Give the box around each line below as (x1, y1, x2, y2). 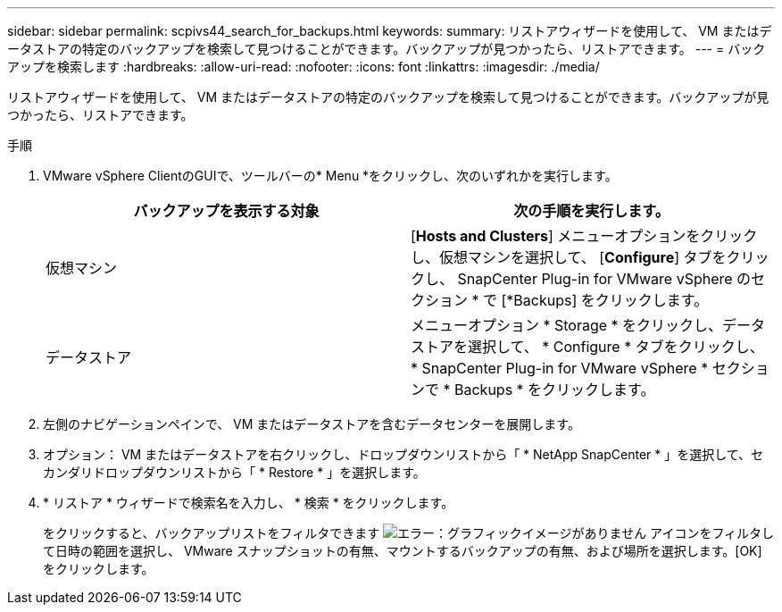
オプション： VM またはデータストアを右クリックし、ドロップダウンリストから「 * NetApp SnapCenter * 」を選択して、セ (43, 447, 764, 462)
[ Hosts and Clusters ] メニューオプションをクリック (411, 227, 758, 245)
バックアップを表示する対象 (133, 202, 320, 220)
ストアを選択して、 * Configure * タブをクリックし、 (411, 338, 764, 356)
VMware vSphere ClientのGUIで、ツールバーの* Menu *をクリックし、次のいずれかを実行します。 (43, 168, 618, 183)
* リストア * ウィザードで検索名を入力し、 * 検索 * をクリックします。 (43, 495, 454, 510)
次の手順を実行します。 (513, 202, 670, 220)
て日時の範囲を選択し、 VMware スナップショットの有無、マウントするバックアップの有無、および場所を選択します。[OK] (43, 543, 762, 558)
